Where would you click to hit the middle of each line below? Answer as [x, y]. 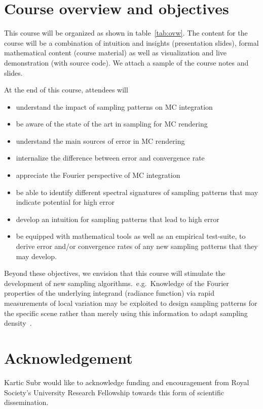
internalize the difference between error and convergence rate [110, 158]
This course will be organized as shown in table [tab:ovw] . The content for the [126, 33]
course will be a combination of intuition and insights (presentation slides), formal [131, 42]
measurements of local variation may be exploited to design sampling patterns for [131, 303]
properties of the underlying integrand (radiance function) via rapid [109, 293]
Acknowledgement [68, 357]
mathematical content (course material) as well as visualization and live [116, 53]
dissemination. [26, 402]
